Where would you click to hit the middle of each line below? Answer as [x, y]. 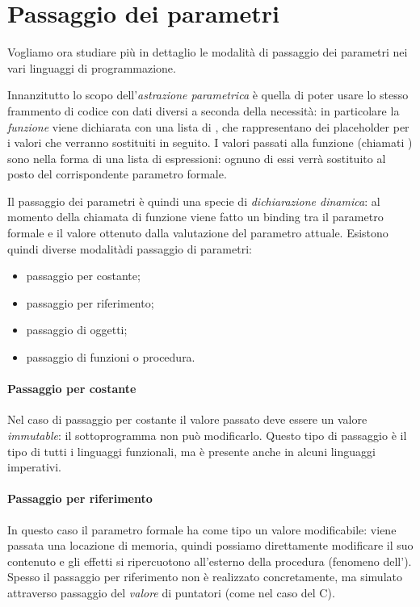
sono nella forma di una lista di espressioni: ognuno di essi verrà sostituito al [197, 158]
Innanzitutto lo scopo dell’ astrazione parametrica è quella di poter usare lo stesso [208, 95]
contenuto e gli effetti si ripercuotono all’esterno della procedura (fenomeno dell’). [210, 561]
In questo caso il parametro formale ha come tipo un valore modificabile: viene [202, 529]
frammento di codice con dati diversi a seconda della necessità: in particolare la [204, 110]
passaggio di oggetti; [77, 330]
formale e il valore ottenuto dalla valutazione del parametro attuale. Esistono [198, 233]
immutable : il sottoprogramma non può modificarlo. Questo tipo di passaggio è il [207, 435]
